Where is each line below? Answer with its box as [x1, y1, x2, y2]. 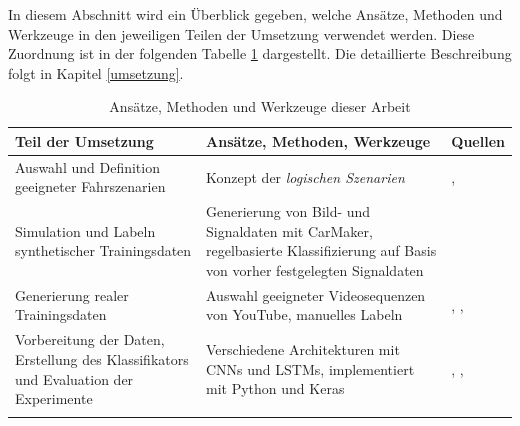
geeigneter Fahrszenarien [15, 176, 166, 197]
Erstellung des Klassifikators [15, 348, 189, 369]
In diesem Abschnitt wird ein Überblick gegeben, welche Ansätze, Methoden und [8, 4, 503, 24]
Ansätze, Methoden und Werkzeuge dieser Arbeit [109, 96, 411, 117]
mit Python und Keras [206, 378, 345, 399]
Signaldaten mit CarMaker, [206, 220, 373, 241]
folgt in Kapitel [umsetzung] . [8, 62, 184, 83]
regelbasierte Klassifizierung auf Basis [206, 240, 437, 261]
